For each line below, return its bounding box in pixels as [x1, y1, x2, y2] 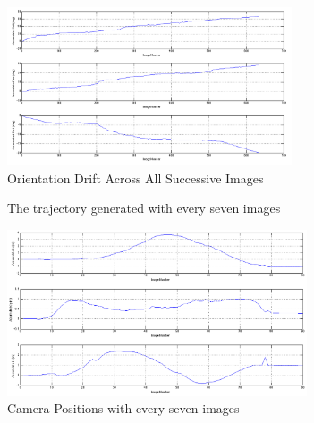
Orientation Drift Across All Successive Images [7, 168, 264, 187]
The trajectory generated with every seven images [7, 199, 281, 217]
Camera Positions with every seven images [7, 399, 240, 418]
